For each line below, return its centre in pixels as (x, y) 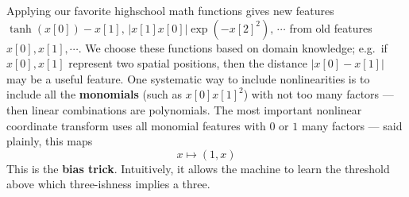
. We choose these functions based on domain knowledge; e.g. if (233, 47)
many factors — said (352, 125)
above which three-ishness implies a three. (108, 184)
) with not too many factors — (318, 94)
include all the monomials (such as (94, 94)
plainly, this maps (50, 141)
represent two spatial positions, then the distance (188, 63)
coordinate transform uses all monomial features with (136, 125)
